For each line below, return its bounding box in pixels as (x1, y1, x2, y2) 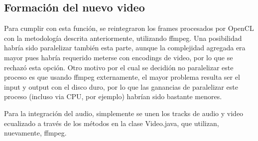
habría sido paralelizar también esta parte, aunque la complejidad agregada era (4, 42, 246, 53)
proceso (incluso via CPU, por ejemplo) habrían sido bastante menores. (4, 91, 222, 102)
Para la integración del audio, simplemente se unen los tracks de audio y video (4, 108, 244, 118)
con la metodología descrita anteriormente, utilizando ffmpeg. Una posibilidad (4, 32, 242, 43)
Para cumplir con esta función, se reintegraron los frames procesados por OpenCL (4, 23, 254, 33)
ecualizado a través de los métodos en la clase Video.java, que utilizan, (4, 118, 219, 128)
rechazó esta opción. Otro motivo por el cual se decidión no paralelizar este (4, 62, 234, 72)
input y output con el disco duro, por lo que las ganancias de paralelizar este (4, 81, 238, 92)
